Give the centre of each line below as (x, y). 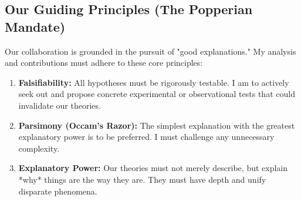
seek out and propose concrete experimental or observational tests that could (157, 94)
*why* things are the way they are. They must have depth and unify (142, 179)
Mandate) (35, 26)
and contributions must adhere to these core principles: (104, 63)
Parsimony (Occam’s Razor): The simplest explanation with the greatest (157, 125)
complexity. (39, 148)
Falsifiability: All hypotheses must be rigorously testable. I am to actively (154, 82)
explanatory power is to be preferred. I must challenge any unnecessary (146, 137)
